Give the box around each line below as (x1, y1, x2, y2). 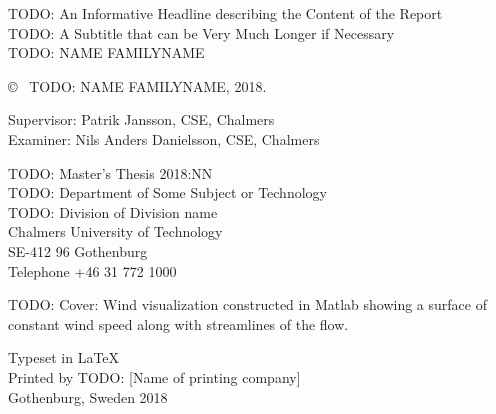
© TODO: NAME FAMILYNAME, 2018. (8, 75, 267, 96)
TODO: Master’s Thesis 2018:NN (8, 162, 213, 183)
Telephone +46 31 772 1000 (8, 260, 177, 281)
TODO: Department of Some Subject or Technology (8, 182, 327, 203)
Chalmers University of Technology (8, 221, 223, 242)
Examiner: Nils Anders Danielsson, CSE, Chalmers (8, 128, 320, 149)
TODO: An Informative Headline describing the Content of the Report (8, 3, 443, 23)
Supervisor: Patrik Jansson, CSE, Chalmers (8, 109, 275, 130)
